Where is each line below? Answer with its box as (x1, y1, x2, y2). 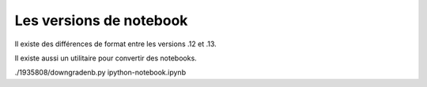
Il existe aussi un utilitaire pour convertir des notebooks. (14, 53, 197, 63)
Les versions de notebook (14, 12, 188, 29)
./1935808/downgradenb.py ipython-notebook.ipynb (14, 67, 186, 78)
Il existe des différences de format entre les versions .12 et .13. (14, 39, 217, 49)
